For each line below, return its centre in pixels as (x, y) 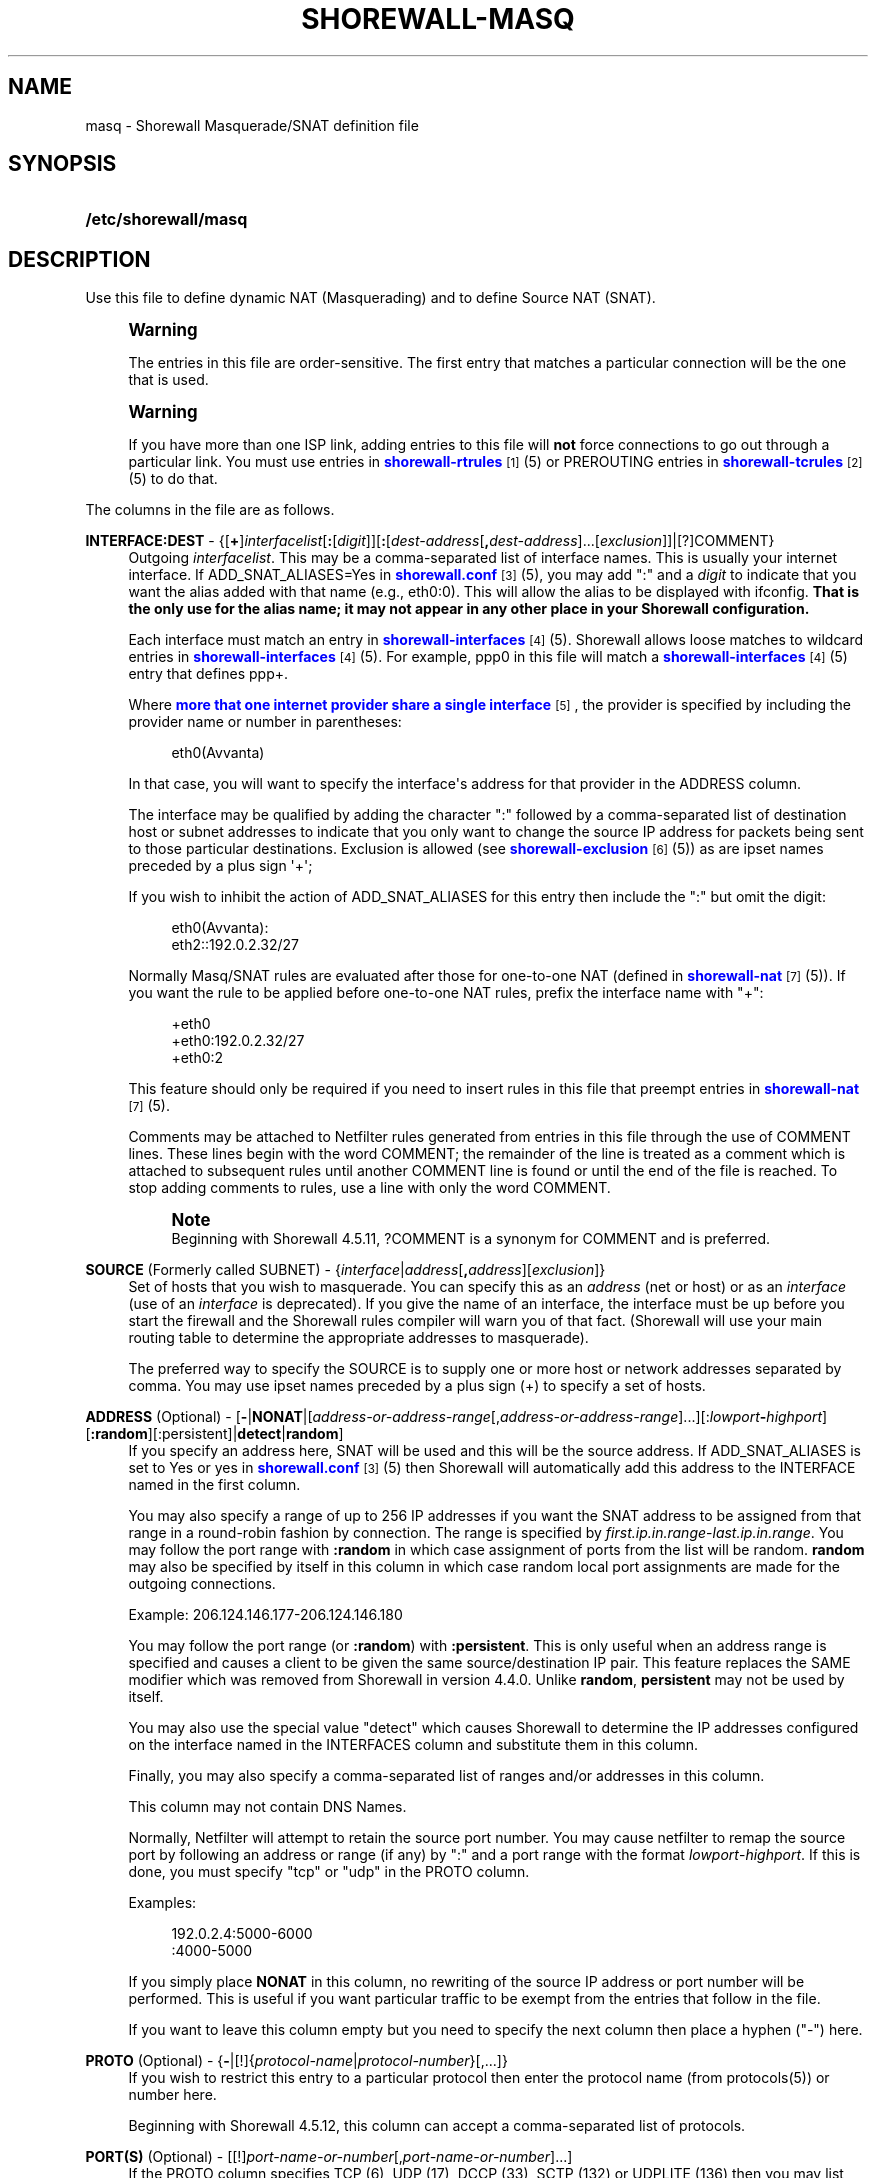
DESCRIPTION (79, 259)
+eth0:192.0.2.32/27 (238, 1041)
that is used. (168, 380)
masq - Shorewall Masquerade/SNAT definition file (252, 125)
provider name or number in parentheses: (265, 722)
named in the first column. (214, 1485)
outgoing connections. (202, 1584)
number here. (172, 2095)
